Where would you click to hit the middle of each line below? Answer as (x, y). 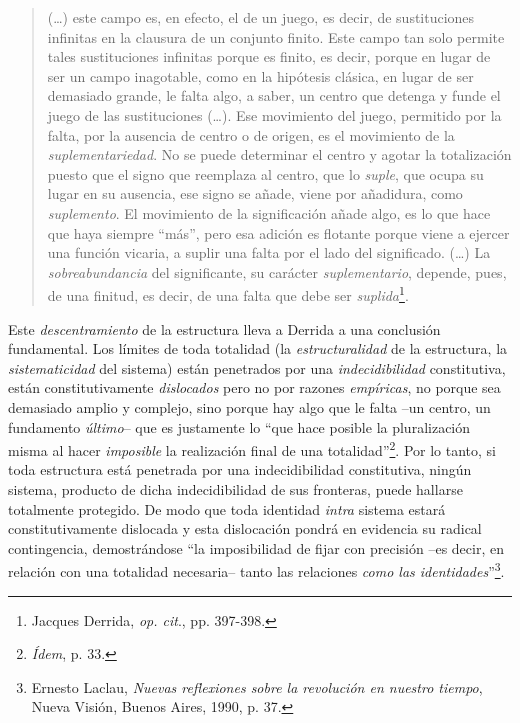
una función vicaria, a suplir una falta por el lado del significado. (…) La (269, 252)
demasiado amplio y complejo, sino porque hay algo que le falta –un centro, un (249, 406)
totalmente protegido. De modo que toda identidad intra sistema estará (227, 508)
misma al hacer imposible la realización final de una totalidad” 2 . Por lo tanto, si (252, 448)
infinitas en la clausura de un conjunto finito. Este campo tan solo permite (276, 36)
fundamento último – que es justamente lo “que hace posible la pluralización (239, 426)
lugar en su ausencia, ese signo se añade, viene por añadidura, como (255, 193)
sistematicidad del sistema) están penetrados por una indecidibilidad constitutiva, (257, 367)
